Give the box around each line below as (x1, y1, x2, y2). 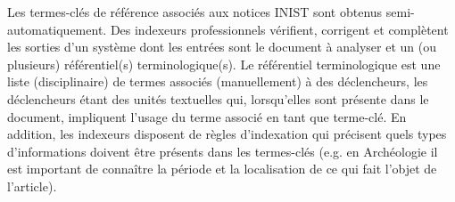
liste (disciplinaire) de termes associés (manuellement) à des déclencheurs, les (7, 72, 428, 91)
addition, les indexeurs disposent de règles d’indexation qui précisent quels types (7, 125, 447, 143)
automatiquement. (7, 20, 107, 38)
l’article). (7, 176, 57, 195)
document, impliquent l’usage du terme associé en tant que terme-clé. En (7, 107, 407, 125)
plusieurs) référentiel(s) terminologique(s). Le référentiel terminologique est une (7, 54, 441, 73)
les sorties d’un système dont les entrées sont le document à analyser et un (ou (7, 37, 437, 56)
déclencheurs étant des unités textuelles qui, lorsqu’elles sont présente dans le (7, 89, 429, 108)
